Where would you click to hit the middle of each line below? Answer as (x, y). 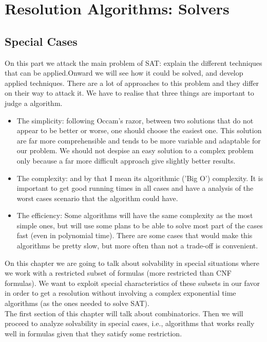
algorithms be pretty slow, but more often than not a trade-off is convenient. (137, 246)
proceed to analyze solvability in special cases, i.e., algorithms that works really (130, 323)
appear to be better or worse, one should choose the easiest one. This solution (139, 130)
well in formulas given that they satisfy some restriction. (93, 333)
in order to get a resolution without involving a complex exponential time (120, 293)
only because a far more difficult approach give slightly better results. (126, 160)
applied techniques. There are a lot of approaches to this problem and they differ (132, 83)
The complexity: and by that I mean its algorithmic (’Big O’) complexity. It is (140, 178)
